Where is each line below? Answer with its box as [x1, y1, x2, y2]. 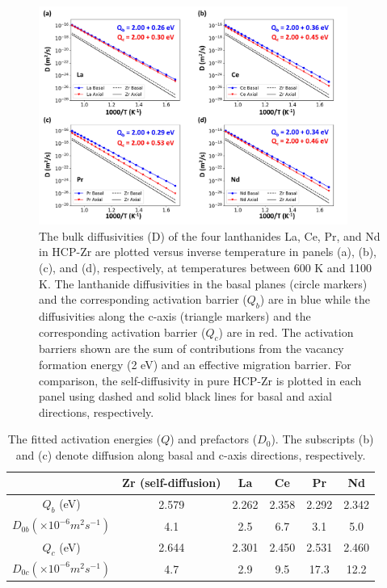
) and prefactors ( [170, 430, 258, 447]
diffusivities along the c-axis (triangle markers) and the [39, 307, 311, 324]
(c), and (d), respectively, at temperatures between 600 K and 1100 [39, 258, 372, 275]
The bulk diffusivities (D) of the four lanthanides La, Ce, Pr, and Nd [39, 227, 381, 244]
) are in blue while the [259, 291, 370, 308]
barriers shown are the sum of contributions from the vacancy [39, 340, 344, 357]
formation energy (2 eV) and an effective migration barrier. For [39, 355, 351, 372]
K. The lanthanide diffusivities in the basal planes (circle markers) [39, 275, 368, 292]
